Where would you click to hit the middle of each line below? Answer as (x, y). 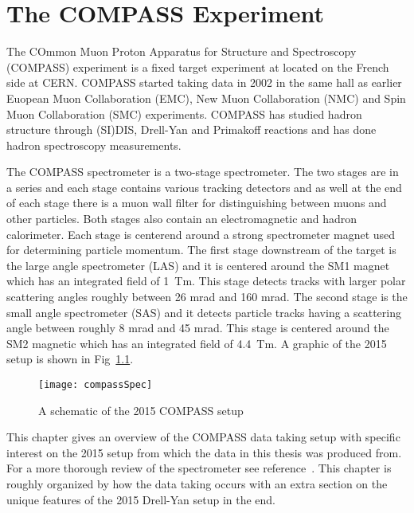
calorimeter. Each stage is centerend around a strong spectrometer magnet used (201, 234)
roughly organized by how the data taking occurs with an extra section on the (197, 484)
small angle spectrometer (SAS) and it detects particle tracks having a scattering (204, 312)
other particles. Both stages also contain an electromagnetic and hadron (182, 219)
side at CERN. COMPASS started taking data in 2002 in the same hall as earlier (204, 82)
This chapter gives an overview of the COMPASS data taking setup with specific (203, 437)
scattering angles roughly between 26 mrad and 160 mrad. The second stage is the (207, 297)
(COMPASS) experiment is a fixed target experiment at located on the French (198, 67)
